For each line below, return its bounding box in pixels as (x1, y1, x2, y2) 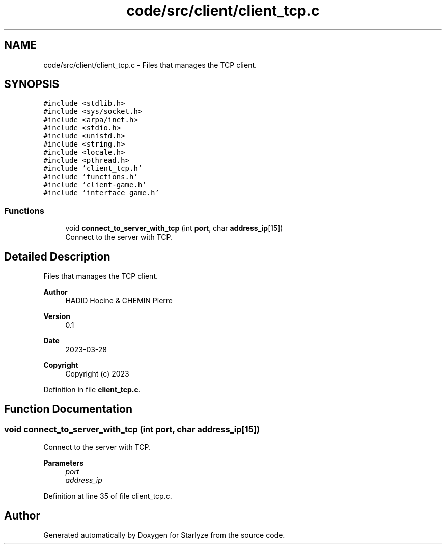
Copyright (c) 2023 (65, 369, 129, 379)
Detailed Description (4, 250, 110, 263)
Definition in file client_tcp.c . (43, 385, 141, 394)
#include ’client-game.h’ (43, 181, 147, 189)
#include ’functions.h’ (43, 172, 138, 181)
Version (43, 312, 70, 321)
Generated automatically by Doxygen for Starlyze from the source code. (43, 531, 285, 540)
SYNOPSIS (4, 78, 60, 91)
